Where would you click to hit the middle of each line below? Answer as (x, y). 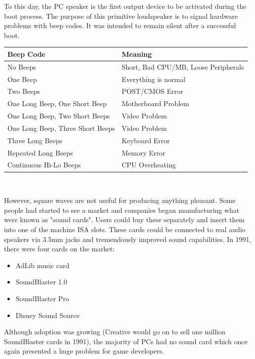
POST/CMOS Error (152, 91)
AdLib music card (42, 265)
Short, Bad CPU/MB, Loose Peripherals (183, 66)
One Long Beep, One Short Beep (57, 103)
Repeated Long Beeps (40, 152)
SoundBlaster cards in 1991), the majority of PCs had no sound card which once (126, 341)
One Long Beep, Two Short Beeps (59, 116)
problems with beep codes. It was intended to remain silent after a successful (120, 25)
